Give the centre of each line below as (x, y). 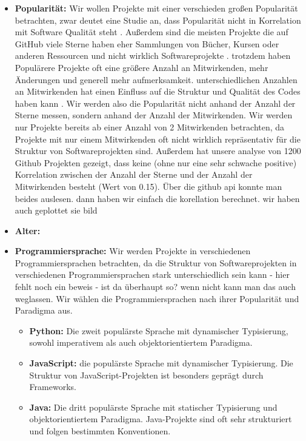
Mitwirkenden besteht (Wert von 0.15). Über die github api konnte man (148, 186)
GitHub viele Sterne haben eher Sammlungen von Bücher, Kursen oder (147, 43)
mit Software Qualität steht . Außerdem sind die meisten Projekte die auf (151, 32)
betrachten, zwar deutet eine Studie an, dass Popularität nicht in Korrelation (158, 20)
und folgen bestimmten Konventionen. (100, 431)
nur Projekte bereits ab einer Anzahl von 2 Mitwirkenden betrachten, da (150, 126)
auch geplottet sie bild (56, 210)
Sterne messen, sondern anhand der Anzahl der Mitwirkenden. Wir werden (154, 115)
